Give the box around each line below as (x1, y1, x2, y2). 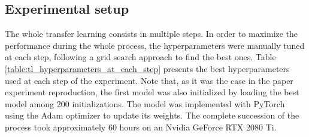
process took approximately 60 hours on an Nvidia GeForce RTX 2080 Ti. (5, 120, 277, 133)
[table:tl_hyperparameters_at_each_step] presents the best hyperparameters (5, 62, 290, 74)
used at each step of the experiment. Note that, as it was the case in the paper (5, 74, 293, 86)
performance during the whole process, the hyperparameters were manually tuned (5, 39, 305, 51)
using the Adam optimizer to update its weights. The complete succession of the (5, 109, 299, 122)
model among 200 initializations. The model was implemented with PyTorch (5, 97, 285, 110)
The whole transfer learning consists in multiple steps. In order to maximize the (5, 27, 298, 40)
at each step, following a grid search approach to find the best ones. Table (5, 51, 276, 63)
